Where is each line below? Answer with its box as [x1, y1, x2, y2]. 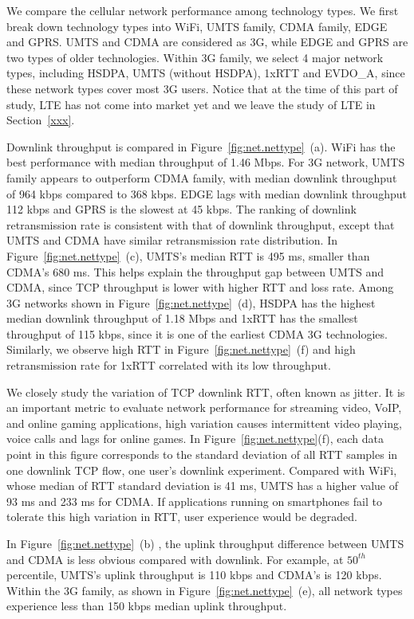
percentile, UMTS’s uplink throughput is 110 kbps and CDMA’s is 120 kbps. [6, 566, 382, 583]
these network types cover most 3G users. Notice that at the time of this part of [6, 80, 398, 96]
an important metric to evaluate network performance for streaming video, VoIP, [6, 399, 402, 416]
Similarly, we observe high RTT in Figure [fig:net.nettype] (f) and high [6, 341, 356, 358]
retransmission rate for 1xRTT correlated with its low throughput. [6, 357, 331, 374]
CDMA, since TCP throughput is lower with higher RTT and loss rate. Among [6, 279, 394, 296]
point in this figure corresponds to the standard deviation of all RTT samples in [6, 446, 398, 463]
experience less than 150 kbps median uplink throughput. [6, 597, 287, 614]
